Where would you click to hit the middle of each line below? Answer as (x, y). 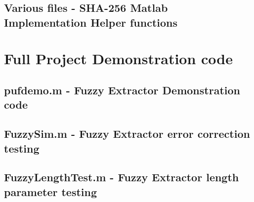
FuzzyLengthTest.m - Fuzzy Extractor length (122, 177)
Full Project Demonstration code (119, 59)
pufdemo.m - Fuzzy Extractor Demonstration (122, 90)
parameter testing (51, 191)
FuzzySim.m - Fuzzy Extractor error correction (127, 134)
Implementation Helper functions (91, 22)
